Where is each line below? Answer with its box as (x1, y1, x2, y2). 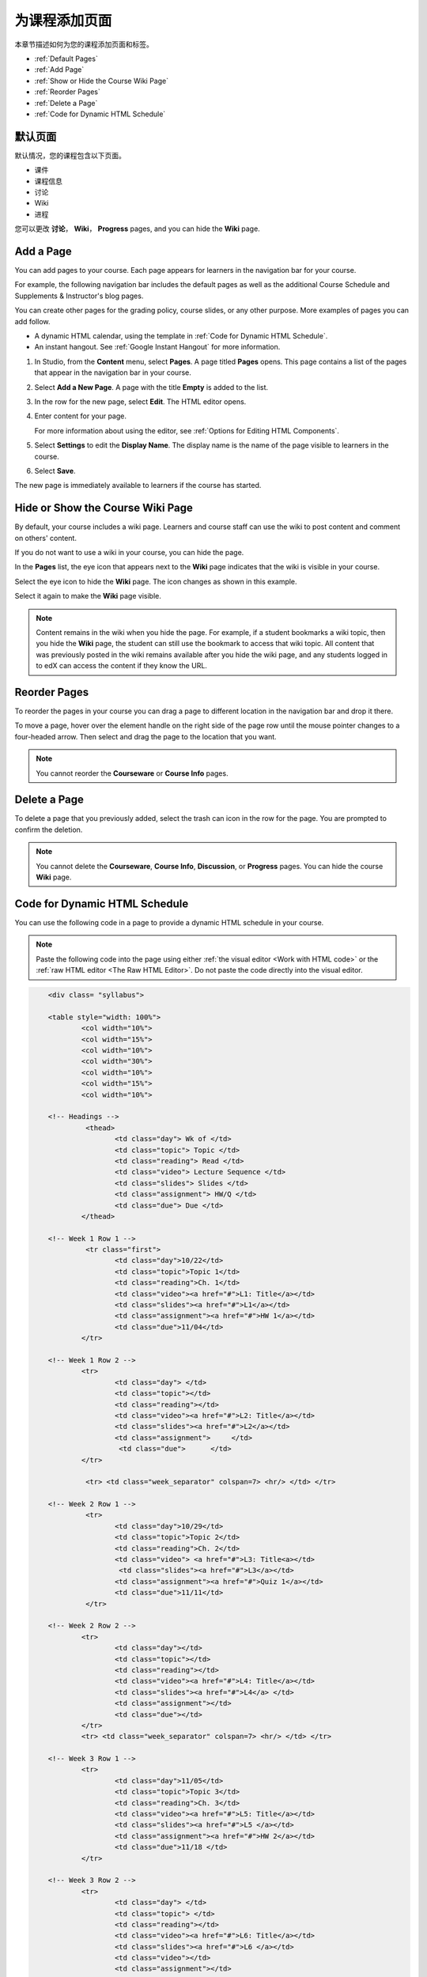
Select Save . (34, 466, 76, 475)
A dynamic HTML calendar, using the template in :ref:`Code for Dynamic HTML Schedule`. (34, 331, 328, 340)
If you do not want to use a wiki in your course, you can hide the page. (14, 547, 244, 557)
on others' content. (14, 533, 77, 542)
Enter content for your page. (34, 411, 127, 421)
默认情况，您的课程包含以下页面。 (14, 150, 126, 160)
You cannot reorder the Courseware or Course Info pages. (36, 768, 229, 778)
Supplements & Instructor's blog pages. (14, 291, 144, 301)
